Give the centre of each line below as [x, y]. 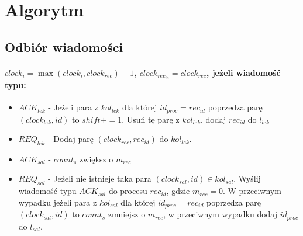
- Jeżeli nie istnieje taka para [100, 178]
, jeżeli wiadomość [243, 72]
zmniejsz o [127, 214]
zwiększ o [97, 159]
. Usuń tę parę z [151, 119]
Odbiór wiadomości [64, 46]
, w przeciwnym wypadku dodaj [221, 214]
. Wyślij [247, 178]
